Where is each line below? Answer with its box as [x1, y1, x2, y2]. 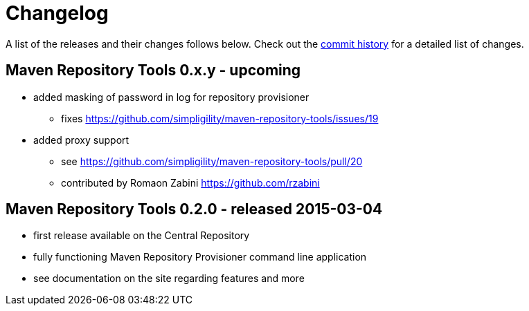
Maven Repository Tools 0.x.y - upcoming [6, 62, 301, 79]
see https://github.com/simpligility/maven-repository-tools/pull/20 [61, 155, 363, 167]
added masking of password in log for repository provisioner [33, 91, 310, 103]
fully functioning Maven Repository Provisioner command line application [33, 251, 367, 263]
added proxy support [33, 133, 129, 146]
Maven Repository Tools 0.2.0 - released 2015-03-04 [6, 200, 383, 218]
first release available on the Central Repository [33, 229, 250, 242]
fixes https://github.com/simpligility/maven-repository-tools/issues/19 [61, 112, 379, 124]
